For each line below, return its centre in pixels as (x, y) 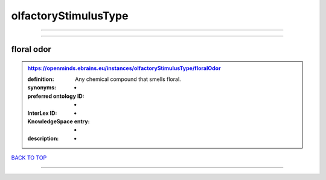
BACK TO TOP (29, 158)
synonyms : (42, 88)
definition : (41, 79)
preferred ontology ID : (56, 96)
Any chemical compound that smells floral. (128, 79)
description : (43, 138)
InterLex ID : (42, 113)
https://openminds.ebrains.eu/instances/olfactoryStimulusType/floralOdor (124, 68)
